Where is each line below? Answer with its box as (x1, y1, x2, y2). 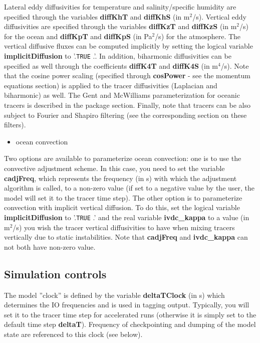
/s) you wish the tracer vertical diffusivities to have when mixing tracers (13, 222, 235, 232)
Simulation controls (4, 266, 107, 281)
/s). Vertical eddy (192, 11, 247, 22)
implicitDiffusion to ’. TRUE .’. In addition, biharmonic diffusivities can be (4, 50, 231, 61)
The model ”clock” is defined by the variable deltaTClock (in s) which (4, 289, 225, 300)
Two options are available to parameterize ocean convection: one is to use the (4, 153, 241, 163)
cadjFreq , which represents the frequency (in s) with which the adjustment (4, 173, 237, 183)
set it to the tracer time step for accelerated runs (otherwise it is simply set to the (4, 309, 256, 319)
